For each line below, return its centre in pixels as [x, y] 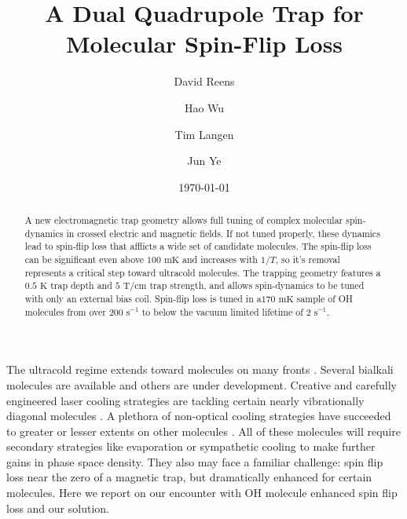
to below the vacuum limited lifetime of [222, 311]
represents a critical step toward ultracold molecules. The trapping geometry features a [203, 272]
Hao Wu [204, 107]
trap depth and [81, 285]
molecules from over [65, 311]
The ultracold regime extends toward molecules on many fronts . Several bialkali [200, 369]
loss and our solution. [58, 508]
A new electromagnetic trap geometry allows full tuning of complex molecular [184, 220]
